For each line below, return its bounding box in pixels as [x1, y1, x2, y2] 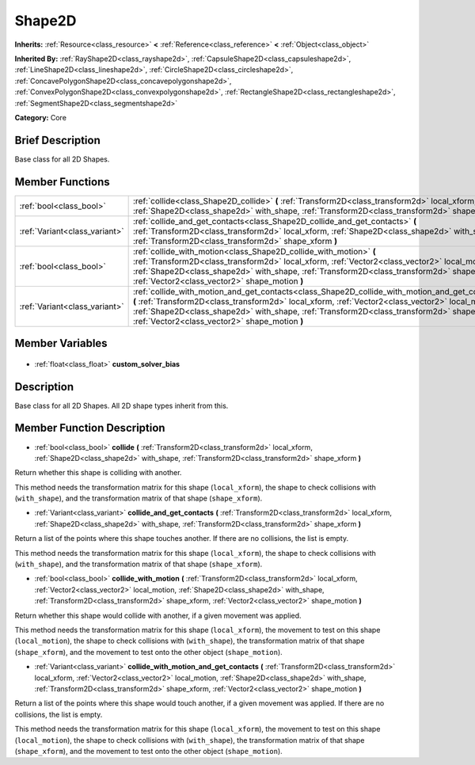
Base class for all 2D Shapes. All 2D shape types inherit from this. [14, 401, 229, 410]
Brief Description [14, 133, 101, 147]
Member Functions [14, 175, 110, 188]
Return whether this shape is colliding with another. [14, 468, 182, 478]
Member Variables [14, 337, 108, 350]
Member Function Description [14, 421, 165, 435]
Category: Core [14, 112, 67, 122]
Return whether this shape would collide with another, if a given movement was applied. [14, 611, 302, 620]
